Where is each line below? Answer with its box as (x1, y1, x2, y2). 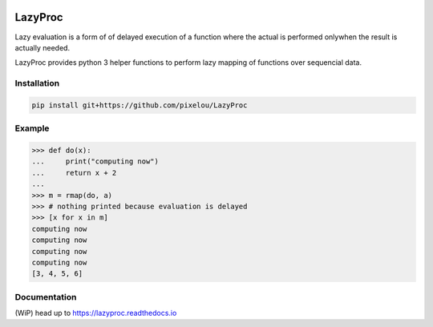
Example (14, 123, 50, 134)
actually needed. (14, 42, 71, 52)
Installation (14, 78, 60, 89)
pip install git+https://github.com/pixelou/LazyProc (31, 100, 248, 110)
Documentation (14, 291, 77, 302)
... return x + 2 (31, 168, 117, 177)
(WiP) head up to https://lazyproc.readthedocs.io (14, 309, 177, 318)
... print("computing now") (31, 157, 160, 166)
